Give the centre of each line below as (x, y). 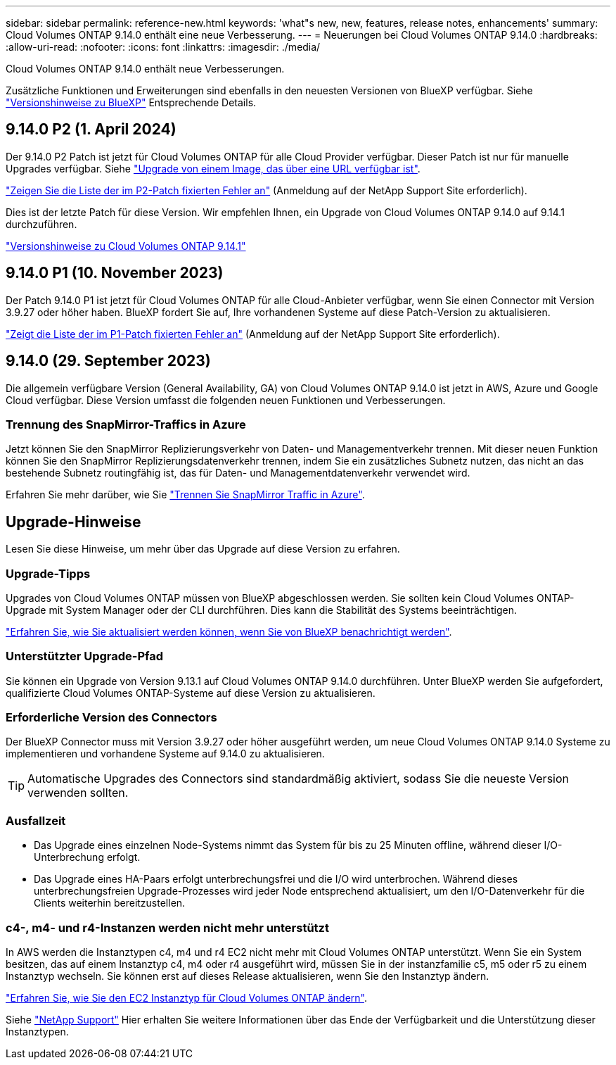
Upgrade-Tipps (48, 573)
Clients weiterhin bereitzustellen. (110, 903)
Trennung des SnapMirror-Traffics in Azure (126, 424)
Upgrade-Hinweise (73, 522)
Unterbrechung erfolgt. (87, 857)
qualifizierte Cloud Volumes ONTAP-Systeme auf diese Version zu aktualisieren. (191, 693)
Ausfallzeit (36, 820)
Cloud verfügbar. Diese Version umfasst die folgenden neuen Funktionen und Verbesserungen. (226, 400)
